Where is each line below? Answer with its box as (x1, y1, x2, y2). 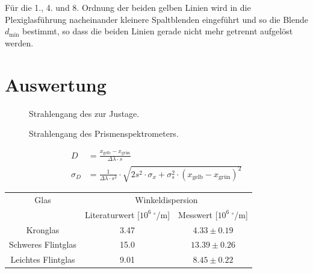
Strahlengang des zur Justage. (29, 107, 140, 119)
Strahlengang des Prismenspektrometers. (29, 127, 179, 140)
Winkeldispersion (135, 193, 198, 206)
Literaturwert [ (85, 208, 140, 221)
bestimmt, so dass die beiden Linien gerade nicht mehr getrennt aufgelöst (22, 25, 293, 37)
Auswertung (5, 72, 107, 96)
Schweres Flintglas (9, 238, 76, 251)
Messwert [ (178, 208, 218, 221)
